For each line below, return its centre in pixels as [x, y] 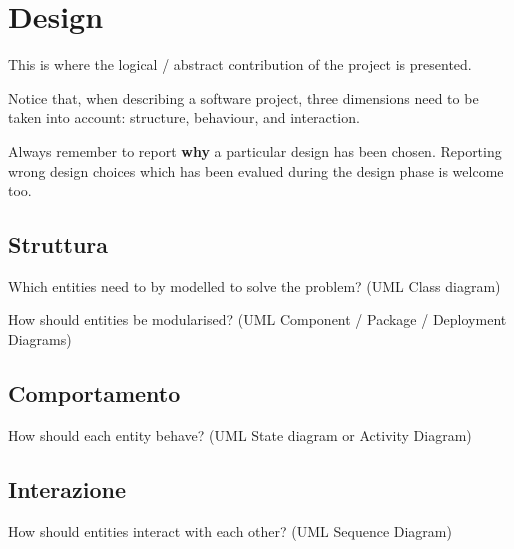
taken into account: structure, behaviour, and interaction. [184, 117]
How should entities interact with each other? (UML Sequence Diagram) [230, 530]
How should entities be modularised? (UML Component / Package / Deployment [257, 319]
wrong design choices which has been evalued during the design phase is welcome [256, 170]
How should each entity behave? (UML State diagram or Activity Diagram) [240, 434]
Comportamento [94, 393]
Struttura [58, 244]
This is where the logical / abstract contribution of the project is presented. [240, 64]
